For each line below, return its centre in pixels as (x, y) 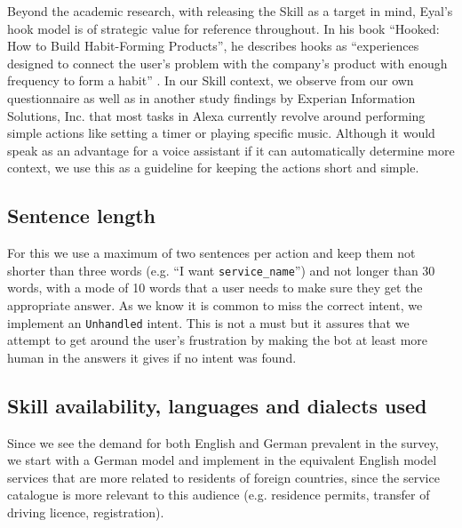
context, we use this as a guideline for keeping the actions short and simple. (213, 168)
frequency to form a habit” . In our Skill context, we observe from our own (211, 80)
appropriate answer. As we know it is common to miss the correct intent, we (215, 304)
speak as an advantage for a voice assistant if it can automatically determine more (231, 150)
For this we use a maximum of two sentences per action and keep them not (211, 253)
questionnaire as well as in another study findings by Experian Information (211, 97)
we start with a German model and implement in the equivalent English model (222, 460)
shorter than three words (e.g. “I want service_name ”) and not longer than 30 (221, 270)
